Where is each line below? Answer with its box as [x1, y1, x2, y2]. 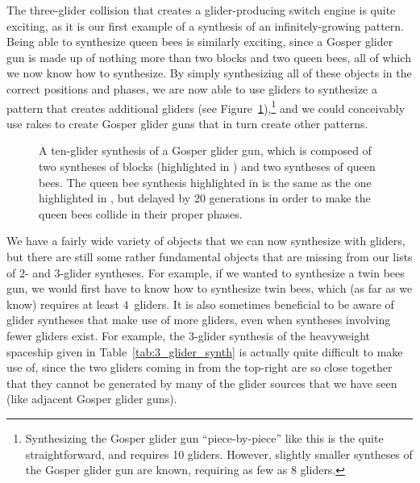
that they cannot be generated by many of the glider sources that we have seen [6, 374, 397, 391]
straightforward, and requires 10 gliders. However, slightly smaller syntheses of [25, 445, 413, 462]
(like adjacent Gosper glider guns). [6, 390, 177, 407]
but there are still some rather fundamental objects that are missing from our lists [6, 248, 413, 264]
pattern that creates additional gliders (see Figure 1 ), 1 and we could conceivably [6, 97, 405, 116]
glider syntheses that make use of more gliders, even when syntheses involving [6, 311, 391, 328]
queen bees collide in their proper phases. [39, 205, 243, 222]
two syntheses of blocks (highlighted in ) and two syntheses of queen [39, 158, 376, 174]
